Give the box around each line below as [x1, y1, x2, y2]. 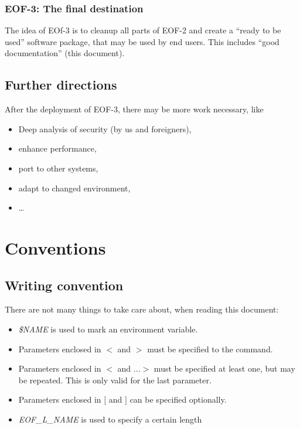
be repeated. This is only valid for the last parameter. [18, 373, 212, 386]
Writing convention [5, 276, 124, 294]
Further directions [5, 75, 117, 94]
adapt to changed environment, [18, 181, 131, 194]
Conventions [5, 235, 106, 259]
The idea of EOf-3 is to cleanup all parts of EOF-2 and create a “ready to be [5, 24, 281, 36]
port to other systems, [18, 162, 98, 174]
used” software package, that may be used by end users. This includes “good [5, 35, 279, 47]
